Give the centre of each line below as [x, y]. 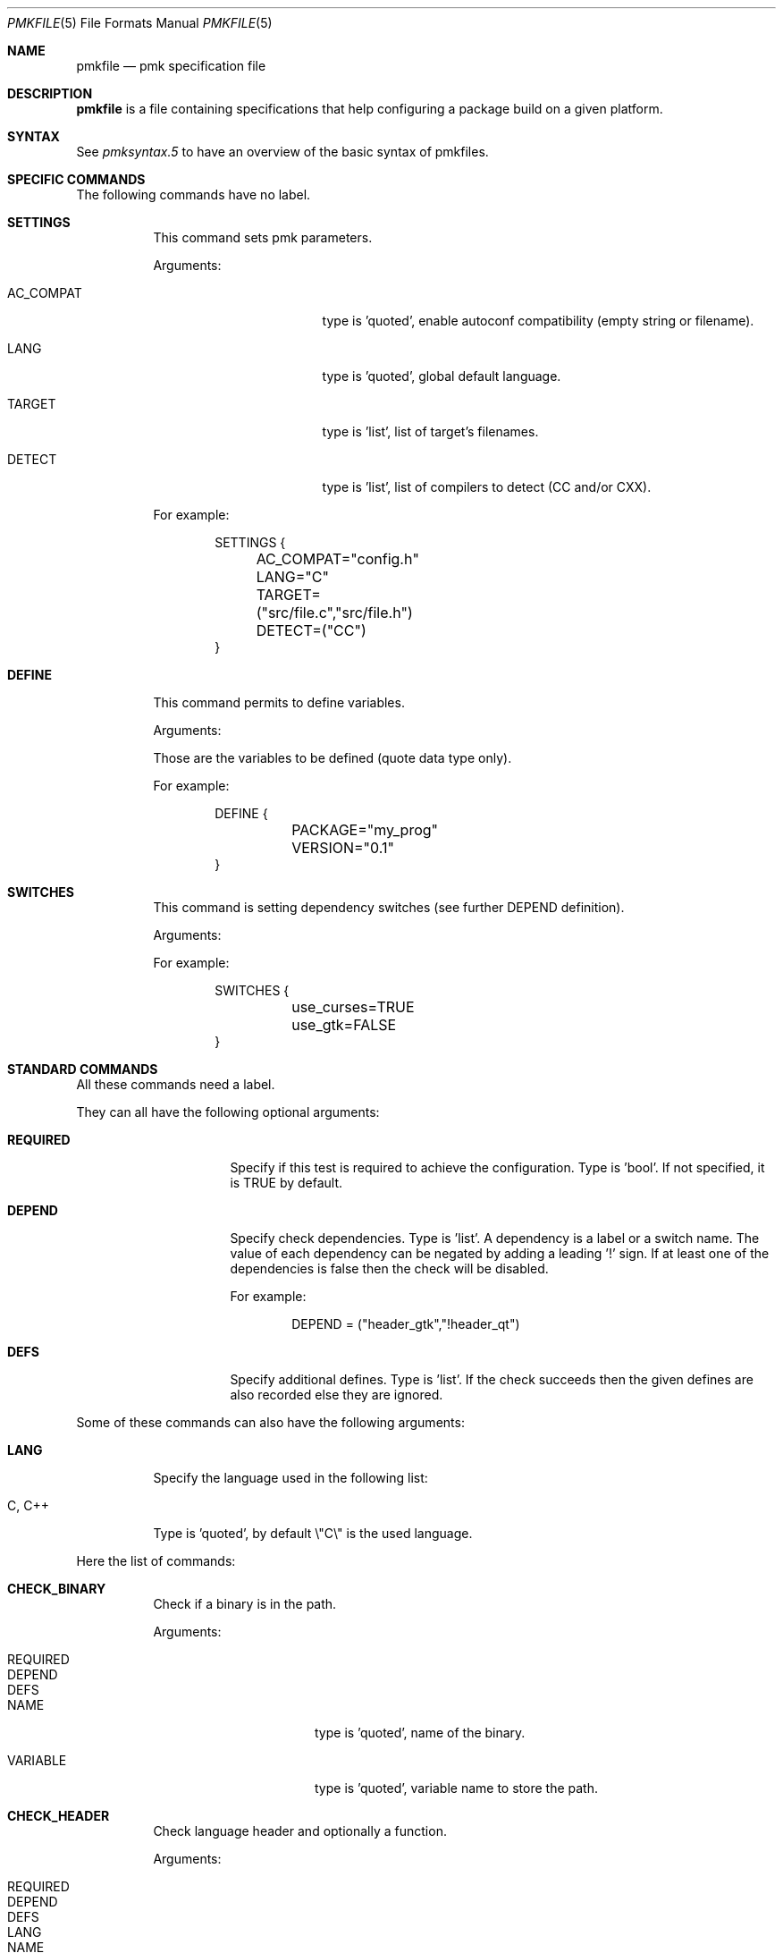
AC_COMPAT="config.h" [337, 559]
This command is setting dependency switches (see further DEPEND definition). [389, 907]
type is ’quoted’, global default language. [442, 376]
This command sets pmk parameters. [263, 237]
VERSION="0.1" [343, 848]
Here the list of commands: [156, 1561]
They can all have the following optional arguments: [228, 1112]
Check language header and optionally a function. [300, 1831]
